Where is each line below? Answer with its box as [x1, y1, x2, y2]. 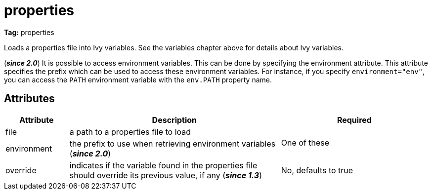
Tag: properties [4, 28, 54, 37]
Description [152, 115, 197, 125]
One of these [281, 137, 330, 148]
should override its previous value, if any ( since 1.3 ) [69, 170, 262, 180]
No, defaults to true [281, 165, 353, 175]
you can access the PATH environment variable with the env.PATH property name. [4, 75, 272, 84]
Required [337, 115, 372, 125]
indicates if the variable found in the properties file [69, 160, 258, 170]
